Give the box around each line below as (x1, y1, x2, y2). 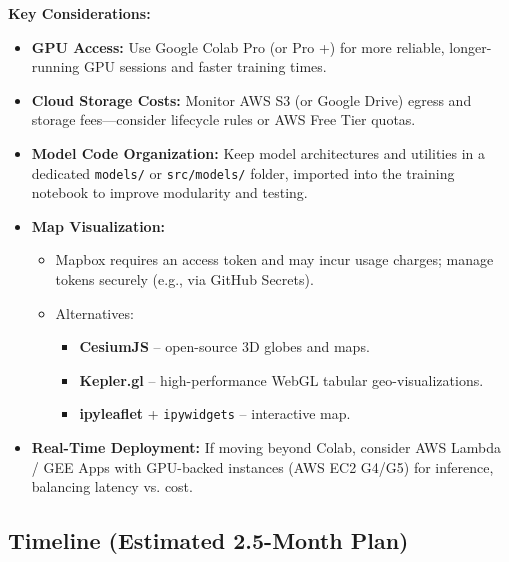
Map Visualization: (31, 215, 166, 236)
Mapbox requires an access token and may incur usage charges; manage (55, 249, 494, 270)
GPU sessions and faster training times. (83, 56, 327, 77)
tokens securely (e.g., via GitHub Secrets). (55, 269, 314, 289)
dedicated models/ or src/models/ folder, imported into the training (31, 162, 455, 183)
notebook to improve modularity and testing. (31, 182, 308, 203)
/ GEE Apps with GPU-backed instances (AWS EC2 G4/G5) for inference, (31, 456, 494, 477)
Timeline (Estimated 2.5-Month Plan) (8, 525, 409, 556)
